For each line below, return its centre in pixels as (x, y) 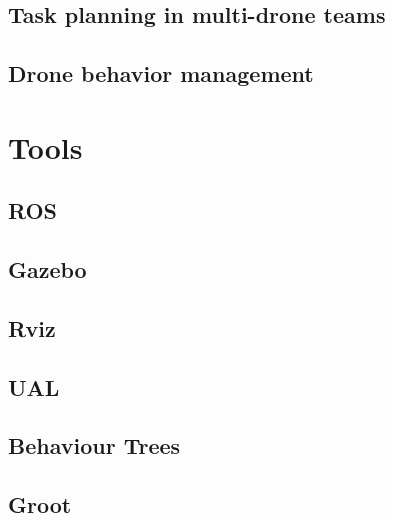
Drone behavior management (161, 73)
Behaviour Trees (94, 445)
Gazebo (47, 269)
